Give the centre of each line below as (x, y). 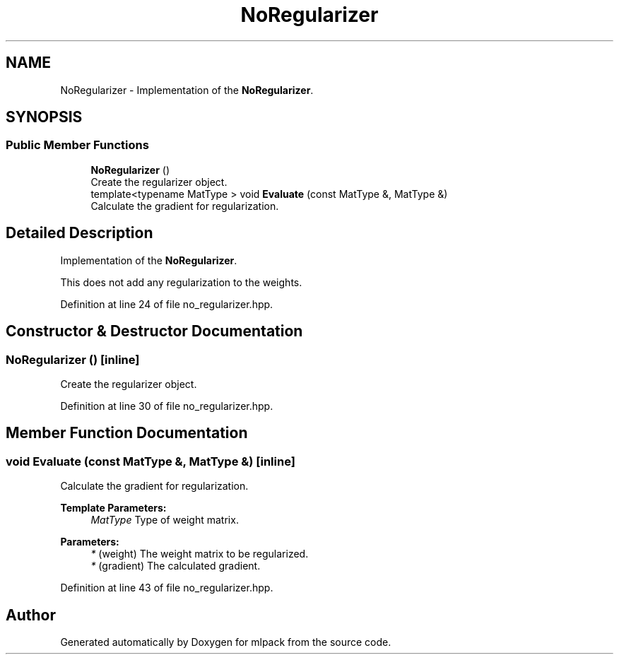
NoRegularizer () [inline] (73, 359)
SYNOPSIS (44, 117)
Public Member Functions (77, 145)
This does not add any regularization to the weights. (181, 282)
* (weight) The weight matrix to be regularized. (200, 554)
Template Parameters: (113, 508)
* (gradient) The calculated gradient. (176, 566)
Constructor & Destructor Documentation (154, 331)
